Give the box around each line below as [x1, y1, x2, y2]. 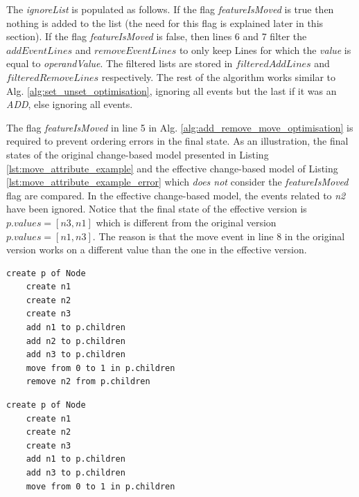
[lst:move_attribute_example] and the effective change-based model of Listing [6, 161, 338, 175]
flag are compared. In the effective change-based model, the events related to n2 [6, 188, 346, 202]
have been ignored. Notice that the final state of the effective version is [6, 201, 307, 216]
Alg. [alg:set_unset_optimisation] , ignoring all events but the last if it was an [6, 83, 337, 98]
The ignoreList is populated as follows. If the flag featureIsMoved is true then [6, 2, 334, 16]
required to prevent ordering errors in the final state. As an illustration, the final [6, 134, 349, 148]
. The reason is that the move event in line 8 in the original [92, 228, 345, 243]
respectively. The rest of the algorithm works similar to [101, 69, 336, 84]
